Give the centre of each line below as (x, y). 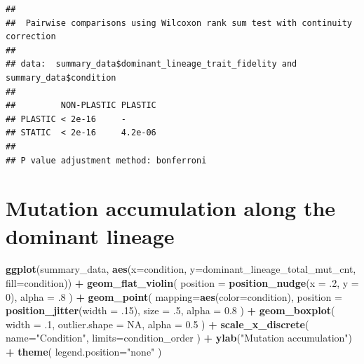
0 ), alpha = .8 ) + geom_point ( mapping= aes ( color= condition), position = (174, 296)
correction (31, 37)
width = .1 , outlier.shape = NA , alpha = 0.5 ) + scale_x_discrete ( (157, 324)
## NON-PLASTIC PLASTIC (81, 106)
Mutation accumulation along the (171, 208)
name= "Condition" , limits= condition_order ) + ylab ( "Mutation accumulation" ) (179, 338)
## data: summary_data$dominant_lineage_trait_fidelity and (151, 64)
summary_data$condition (61, 77)
